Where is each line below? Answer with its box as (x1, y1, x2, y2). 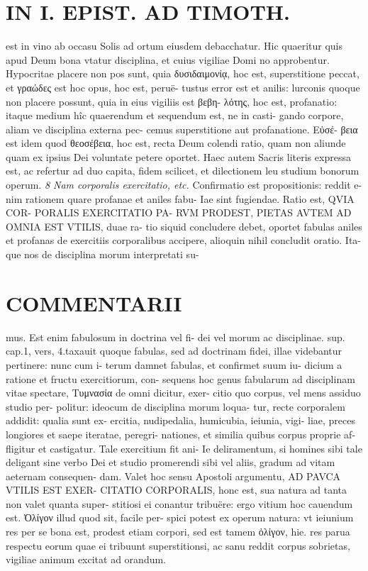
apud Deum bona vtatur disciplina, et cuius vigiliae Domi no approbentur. (6, 52, 330, 67)
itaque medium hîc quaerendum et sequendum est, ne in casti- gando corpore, (6, 108, 344, 123)
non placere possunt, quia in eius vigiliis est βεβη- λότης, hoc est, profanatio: (6, 94, 338, 109)
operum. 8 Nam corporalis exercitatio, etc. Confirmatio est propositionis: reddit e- (6, 177, 362, 192)
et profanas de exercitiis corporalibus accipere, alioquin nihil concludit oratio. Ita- (6, 233, 362, 248)
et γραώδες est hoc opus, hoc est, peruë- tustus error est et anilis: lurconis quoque (6, 79, 360, 94)
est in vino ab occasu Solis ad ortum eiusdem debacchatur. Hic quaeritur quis (6, 38, 342, 53)
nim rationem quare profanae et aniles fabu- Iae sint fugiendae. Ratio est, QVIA (6, 191, 355, 206)
